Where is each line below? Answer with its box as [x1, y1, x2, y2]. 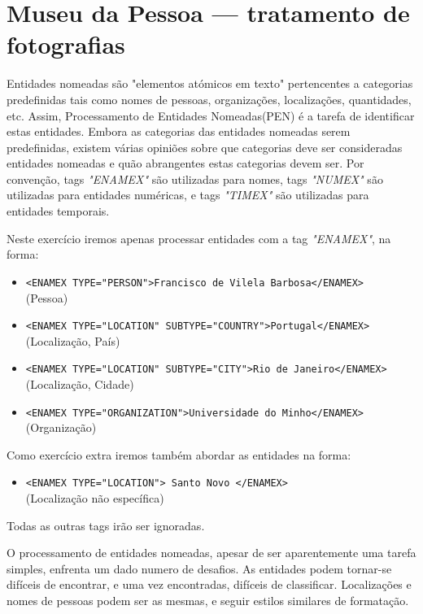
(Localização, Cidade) [25, 376, 134, 392]
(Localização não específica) [25, 490, 164, 507]
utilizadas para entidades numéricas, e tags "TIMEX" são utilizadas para [7, 186, 369, 203]
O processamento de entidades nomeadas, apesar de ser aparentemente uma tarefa [7, 544, 416, 561]
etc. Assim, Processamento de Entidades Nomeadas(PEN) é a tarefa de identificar [7, 107, 415, 124]
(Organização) [25, 419, 97, 436]
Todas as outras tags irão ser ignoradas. [7, 516, 205, 533]
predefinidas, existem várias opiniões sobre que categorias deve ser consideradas [7, 138, 403, 155]
